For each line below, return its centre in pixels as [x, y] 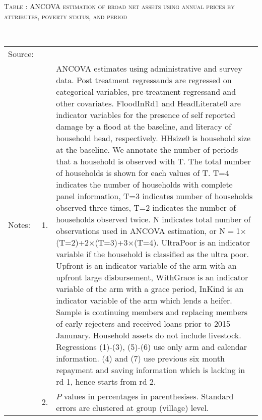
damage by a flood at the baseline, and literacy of [144, 126]
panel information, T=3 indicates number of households [154, 196]
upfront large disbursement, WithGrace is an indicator [152, 277]
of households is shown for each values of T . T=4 [143, 172]
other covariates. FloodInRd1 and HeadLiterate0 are [148, 103]
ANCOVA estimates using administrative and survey [149, 68]
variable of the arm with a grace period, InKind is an [150, 288]
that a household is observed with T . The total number [153, 161]
